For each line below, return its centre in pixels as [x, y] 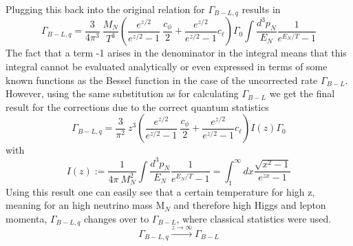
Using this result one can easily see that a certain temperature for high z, [160, 191]
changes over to [116, 218]
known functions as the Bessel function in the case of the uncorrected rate [162, 80]
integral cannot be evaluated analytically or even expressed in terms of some [167, 66]
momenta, [26, 218]
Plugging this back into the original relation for [105, 9]
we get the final [302, 93]
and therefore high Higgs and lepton [250, 205]
